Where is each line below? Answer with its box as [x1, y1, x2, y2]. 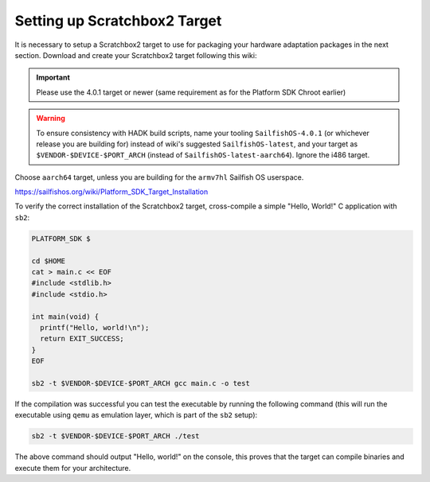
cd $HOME [31, 256, 66, 266]
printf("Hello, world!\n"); [40, 323, 150, 332]
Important [36, 72, 71, 83]
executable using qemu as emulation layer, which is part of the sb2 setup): [14, 410, 258, 420]
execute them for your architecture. [14, 463, 131, 472]
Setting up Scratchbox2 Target [14, 12, 222, 29]
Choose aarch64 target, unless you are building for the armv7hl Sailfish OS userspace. [14, 172, 304, 182]
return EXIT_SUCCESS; [40, 334, 125, 344]
